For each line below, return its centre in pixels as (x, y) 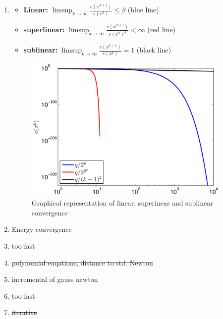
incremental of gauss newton (55, 279)
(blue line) (143, 10)
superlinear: (44, 29)
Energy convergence (42, 229)
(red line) (162, 29)
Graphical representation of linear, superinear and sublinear (122, 203)
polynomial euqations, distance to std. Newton (82, 262)
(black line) (154, 50)
